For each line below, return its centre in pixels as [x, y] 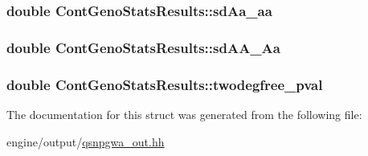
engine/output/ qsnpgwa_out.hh [86, 141]
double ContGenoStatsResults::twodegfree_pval [165, 84]
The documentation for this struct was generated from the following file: [184, 114]
